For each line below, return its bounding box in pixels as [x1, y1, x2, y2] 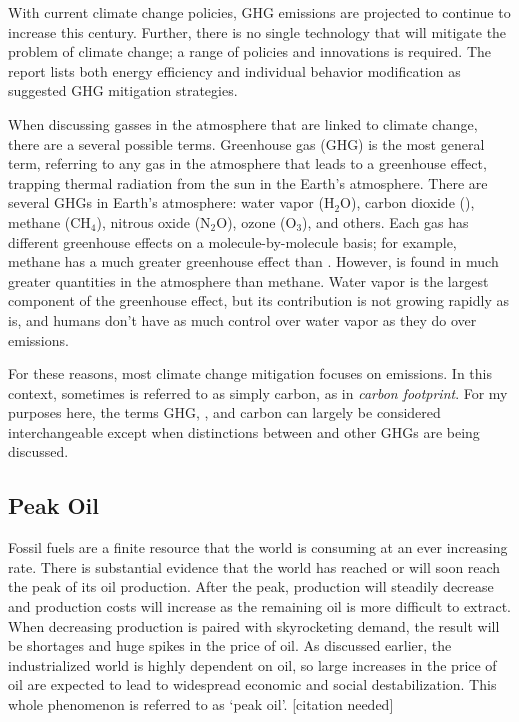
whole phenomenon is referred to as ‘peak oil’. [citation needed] [8, 694, 394, 715]
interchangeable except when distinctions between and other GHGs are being [8, 421, 480, 442]
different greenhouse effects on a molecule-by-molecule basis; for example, [8, 231, 457, 252]
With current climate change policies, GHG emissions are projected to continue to [8, 2, 511, 22]
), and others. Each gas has [302, 211, 469, 232]
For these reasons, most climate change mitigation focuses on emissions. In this [8, 363, 492, 384]
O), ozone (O [216, 211, 297, 232]
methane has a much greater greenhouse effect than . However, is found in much [8, 251, 499, 272]
